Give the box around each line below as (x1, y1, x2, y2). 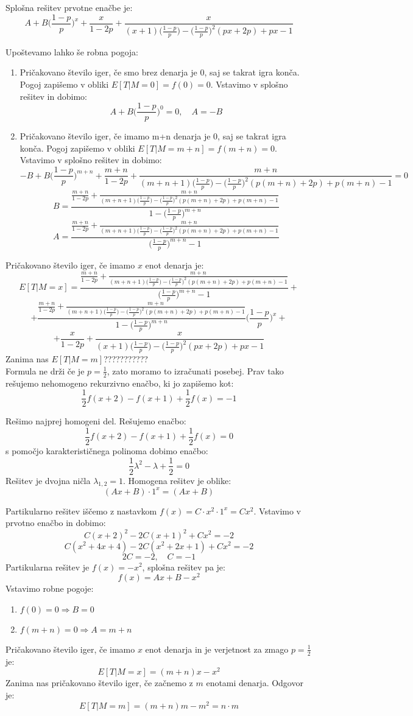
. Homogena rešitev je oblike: (122, 474, 231, 486)
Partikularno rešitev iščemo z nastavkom (5, 504, 157, 517)
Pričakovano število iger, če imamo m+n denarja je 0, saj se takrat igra (19, 130, 286, 142)
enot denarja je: (145, 258, 204, 271)
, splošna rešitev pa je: (142, 560, 225, 573)
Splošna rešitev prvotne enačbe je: (5, 1, 133, 13)
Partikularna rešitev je (5, 560, 90, 573)
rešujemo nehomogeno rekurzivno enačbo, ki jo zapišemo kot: (5, 376, 234, 389)
